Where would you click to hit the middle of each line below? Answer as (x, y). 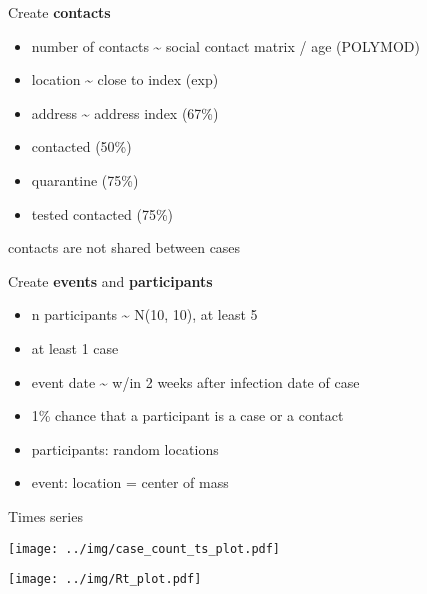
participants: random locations (125, 448)
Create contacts (59, 12)
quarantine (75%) (85, 179)
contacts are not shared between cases (124, 247)
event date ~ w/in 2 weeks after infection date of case (195, 381)
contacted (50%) (81, 146)
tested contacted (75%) (102, 213)
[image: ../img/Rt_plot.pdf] (105, 579)
